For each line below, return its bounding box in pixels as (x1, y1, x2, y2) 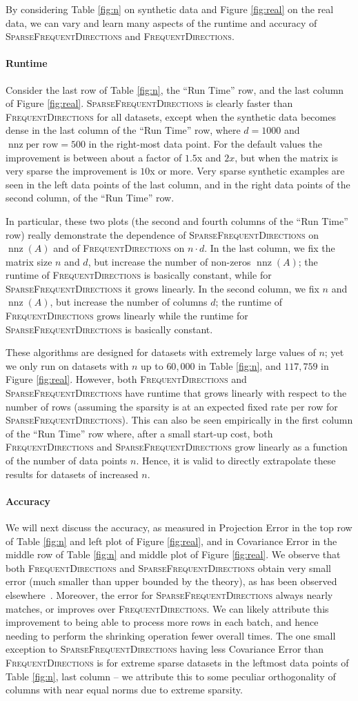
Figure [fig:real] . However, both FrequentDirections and (6, 372, 247, 386)
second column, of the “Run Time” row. (6, 190, 175, 205)
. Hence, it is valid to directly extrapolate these (136, 453, 336, 468)
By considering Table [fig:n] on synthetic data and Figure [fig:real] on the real (6, 2, 334, 16)
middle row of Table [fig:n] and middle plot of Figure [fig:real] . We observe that (6, 547, 341, 562)
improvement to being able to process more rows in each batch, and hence (6, 615, 319, 629)
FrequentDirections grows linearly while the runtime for (6, 308, 248, 323)
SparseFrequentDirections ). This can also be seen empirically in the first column (6, 413, 353, 427)
